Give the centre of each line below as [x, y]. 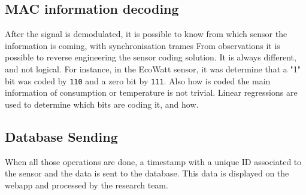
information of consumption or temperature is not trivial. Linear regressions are [151, 92]
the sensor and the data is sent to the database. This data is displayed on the [147, 173]
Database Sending [61, 136]
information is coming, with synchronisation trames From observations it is [143, 45]
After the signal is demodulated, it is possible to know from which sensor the [146, 34]
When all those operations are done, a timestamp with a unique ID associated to [153, 161]
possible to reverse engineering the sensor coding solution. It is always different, [151, 57]
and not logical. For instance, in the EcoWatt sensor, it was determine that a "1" [153, 68]
